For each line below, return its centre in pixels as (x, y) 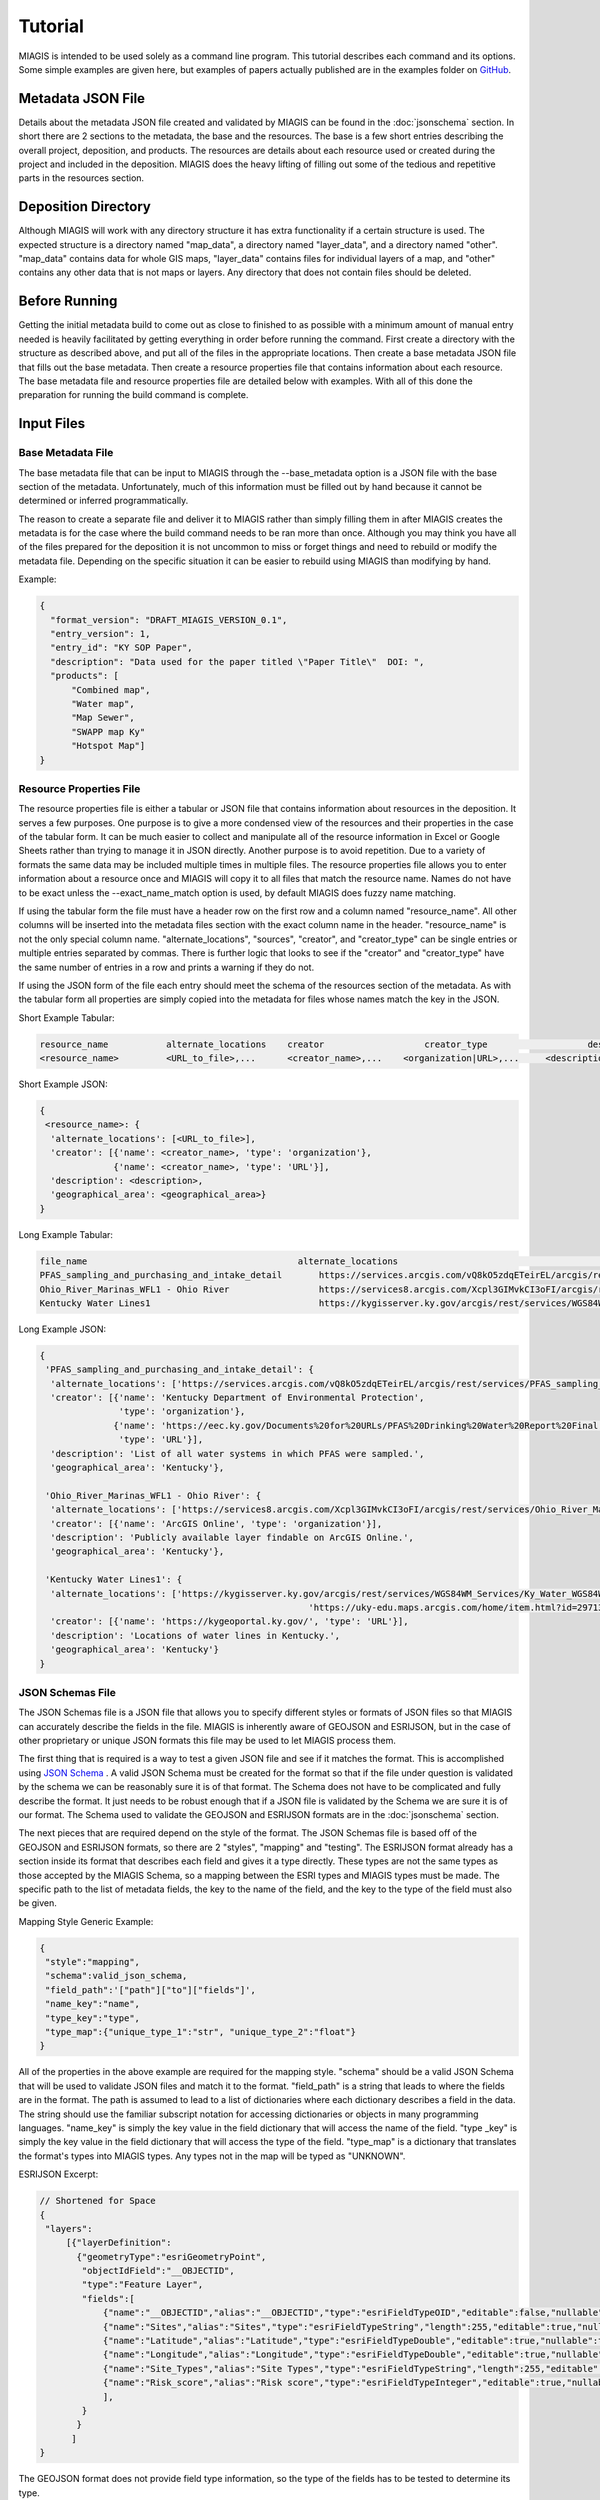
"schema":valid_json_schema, (116, 1976)
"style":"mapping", (92, 1962)
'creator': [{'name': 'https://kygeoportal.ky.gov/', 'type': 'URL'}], (229, 1621)
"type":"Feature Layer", (142, 2284)
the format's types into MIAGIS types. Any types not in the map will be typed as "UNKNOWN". (212, 2156)
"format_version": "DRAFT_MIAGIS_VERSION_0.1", (169, 619)
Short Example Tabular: (66, 1017)
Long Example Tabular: (66, 1234)
